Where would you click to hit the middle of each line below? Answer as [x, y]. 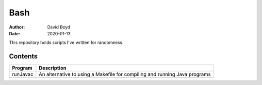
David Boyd [59, 27]
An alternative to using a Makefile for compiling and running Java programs [125, 74]
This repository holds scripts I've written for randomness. [66, 42]
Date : [15, 33]
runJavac [23, 74]
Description [53, 68]
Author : [17, 27]
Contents [23, 56]
